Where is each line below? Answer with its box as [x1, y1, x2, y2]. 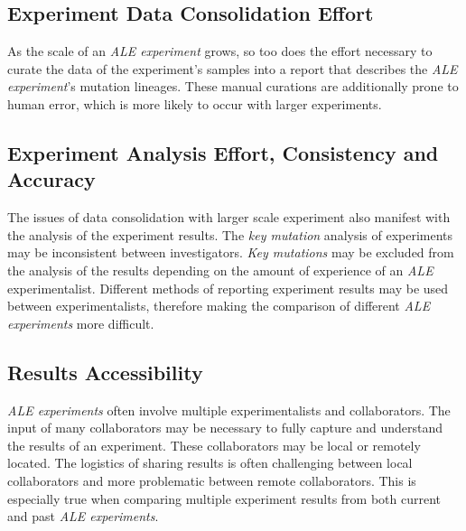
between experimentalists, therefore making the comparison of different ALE [7, 296, 431, 315]
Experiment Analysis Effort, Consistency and [7, 138, 439, 166]
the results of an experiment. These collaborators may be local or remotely [7, 435, 421, 454]
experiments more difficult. [7, 313, 154, 332]
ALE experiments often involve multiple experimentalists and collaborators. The [7, 400, 451, 419]
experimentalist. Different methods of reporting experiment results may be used [7, 278, 449, 297]
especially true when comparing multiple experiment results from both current [7, 489, 442, 508]
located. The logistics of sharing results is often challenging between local [7, 453, 413, 472]
